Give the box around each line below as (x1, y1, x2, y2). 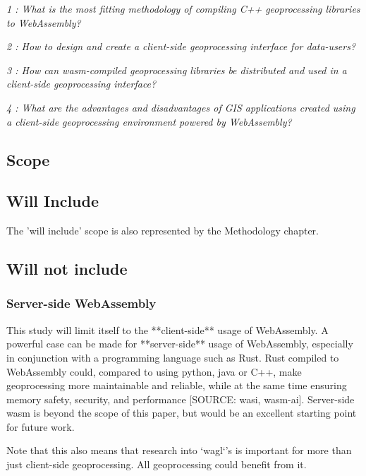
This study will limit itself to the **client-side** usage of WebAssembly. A (6, 322, 329, 337)
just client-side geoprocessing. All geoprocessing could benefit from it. (6, 457, 307, 472)
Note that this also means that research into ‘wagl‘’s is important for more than (6, 443, 352, 458)
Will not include (6, 258, 128, 280)
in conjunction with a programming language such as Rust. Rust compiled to (6, 350, 339, 364)
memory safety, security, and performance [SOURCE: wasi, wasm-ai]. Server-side (6, 391, 355, 406)
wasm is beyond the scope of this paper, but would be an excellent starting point (6, 405, 357, 420)
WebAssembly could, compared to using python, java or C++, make (6, 364, 302, 379)
